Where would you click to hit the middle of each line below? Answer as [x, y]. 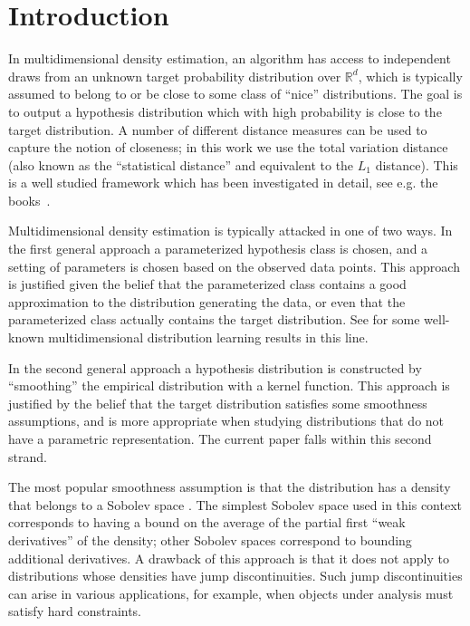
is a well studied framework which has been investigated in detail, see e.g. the [223, 183]
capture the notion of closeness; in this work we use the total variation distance [228, 147]
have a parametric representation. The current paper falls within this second [220, 438]
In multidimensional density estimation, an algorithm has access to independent [230, 58]
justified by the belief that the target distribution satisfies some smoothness [218, 403]
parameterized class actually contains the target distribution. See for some [214, 319]
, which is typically [410, 76]
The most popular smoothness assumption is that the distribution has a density [230, 487]
